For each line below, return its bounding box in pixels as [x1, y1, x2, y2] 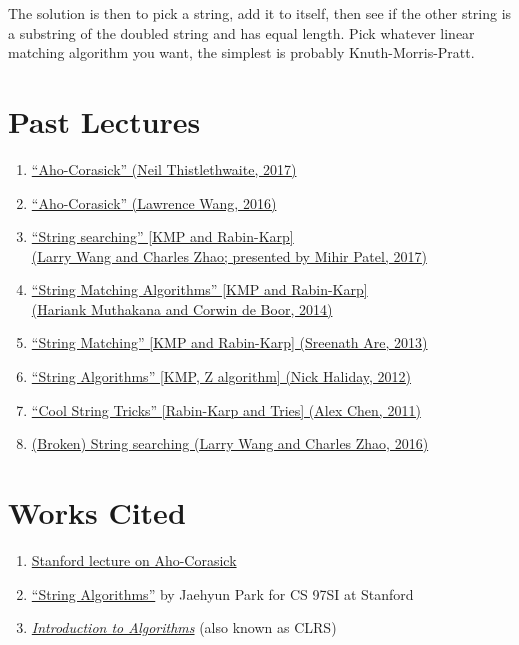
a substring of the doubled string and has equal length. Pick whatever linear [8, 22, 475, 43]
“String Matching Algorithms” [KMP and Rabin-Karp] [31, 279, 368, 300]
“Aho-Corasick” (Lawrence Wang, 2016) [31, 192, 277, 213]
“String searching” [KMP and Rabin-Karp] [31, 226, 294, 247]
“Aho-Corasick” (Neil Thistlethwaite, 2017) [31, 158, 297, 179]
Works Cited [8, 492, 186, 533]
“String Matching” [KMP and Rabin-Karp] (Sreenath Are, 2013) [31, 332, 428, 353]
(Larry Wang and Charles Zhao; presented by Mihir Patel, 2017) [31, 245, 427, 266]
